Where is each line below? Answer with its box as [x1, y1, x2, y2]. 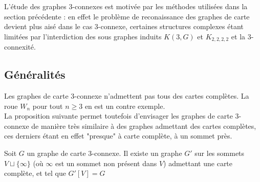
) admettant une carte [163, 157, 233, 168]
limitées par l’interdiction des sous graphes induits [4, 31, 162, 41]
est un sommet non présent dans [55, 157, 157, 168]
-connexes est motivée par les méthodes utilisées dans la [72, 1, 248, 11]
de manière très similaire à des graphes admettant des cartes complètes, [31, 120, 256, 131]
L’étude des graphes [4, 1, 67, 11]
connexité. [4, 41, 36, 52]
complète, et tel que [4, 168, 66, 178]
